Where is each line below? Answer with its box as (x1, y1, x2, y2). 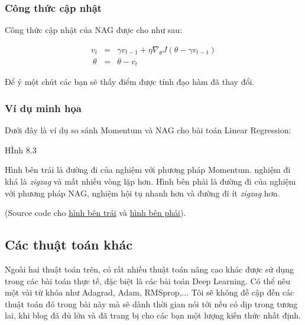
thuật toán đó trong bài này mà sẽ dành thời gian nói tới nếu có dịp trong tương (5, 297, 298, 310)
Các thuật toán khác (5, 235, 132, 254)
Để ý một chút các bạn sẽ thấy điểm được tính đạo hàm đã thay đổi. (5, 75, 255, 88)
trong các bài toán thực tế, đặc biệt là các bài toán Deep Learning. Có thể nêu (5, 274, 291, 287)
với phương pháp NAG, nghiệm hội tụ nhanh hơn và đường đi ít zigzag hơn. (5, 186, 280, 199)
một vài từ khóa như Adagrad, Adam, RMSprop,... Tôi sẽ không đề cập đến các (5, 286, 294, 298)
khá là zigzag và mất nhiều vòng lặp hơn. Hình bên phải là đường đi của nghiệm (5, 175, 296, 187)
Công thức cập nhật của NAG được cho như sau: (5, 24, 183, 36)
